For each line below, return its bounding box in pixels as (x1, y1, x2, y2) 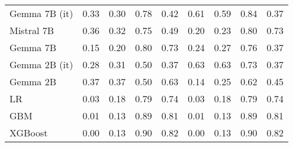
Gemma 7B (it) (9, 6, 73, 20)
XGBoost (9, 126, 48, 139)
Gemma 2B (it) (9, 58, 73, 71)
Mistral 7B (9, 24, 54, 37)
